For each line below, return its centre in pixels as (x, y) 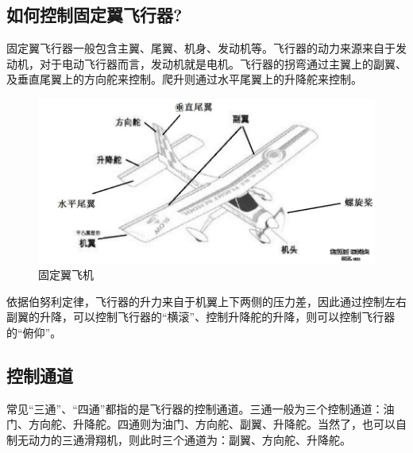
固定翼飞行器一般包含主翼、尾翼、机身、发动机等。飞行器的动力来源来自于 (201, 48)
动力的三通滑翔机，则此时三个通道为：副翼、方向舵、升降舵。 (189, 440)
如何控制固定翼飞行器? (95, 15)
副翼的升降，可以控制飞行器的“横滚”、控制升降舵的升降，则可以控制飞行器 (201, 317)
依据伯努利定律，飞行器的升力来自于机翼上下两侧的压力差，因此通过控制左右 (206, 301)
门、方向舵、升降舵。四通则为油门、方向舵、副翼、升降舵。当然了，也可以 (201, 424)
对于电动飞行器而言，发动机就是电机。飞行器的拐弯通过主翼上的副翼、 (223, 63)
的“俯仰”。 (34, 333)
